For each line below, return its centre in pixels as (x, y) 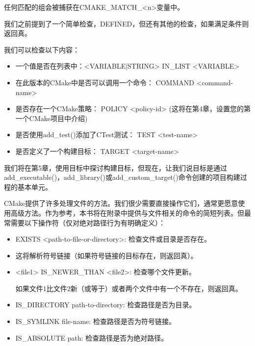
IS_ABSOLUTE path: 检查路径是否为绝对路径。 (92, 337)
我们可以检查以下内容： (42, 49)
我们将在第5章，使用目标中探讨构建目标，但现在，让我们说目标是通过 (115, 167)
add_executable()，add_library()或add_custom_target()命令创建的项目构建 (122, 177)
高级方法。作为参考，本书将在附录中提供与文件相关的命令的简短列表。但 (127, 212)
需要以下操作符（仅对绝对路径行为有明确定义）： (88, 222)
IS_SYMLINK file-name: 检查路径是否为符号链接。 (95, 321)
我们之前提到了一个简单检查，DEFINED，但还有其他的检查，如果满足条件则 (127, 23)
